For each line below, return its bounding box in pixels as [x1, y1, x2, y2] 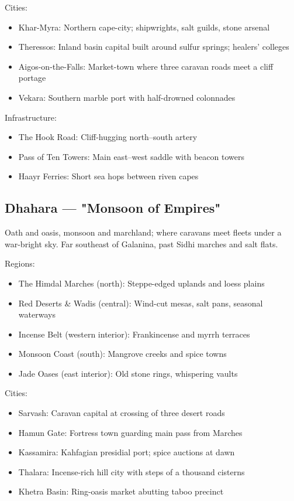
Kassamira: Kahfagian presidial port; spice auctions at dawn [18, 446, 235, 458]
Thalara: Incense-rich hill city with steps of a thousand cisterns [18, 465, 245, 478]
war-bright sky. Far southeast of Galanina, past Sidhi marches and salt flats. [5, 237, 278, 250]
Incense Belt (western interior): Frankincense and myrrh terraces [18, 328, 250, 340]
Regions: [5, 257, 35, 270]
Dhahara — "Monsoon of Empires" [5, 199, 221, 217]
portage [18, 71, 46, 84]
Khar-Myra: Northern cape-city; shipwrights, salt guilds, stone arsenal [18, 21, 270, 33]
